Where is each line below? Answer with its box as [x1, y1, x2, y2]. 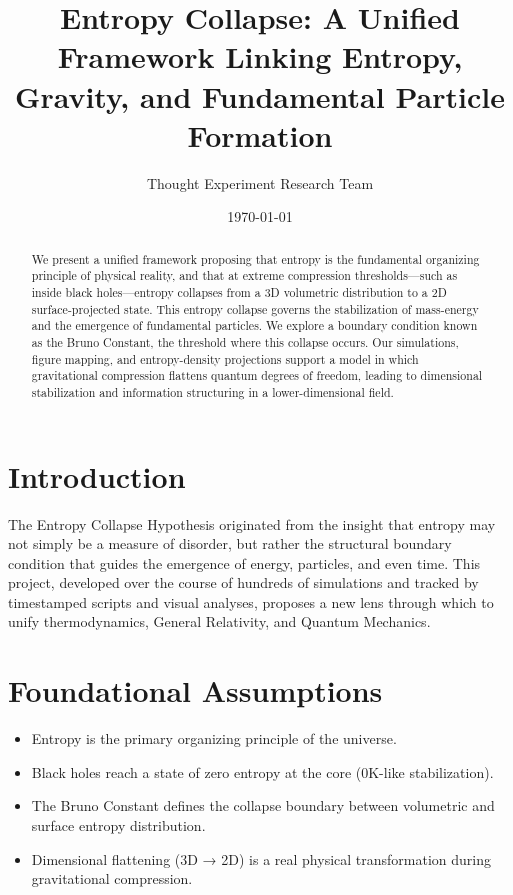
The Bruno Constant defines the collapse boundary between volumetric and [31, 795, 495, 816]
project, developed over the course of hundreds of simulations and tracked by [8, 572, 479, 593]
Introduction [8, 455, 186, 496]
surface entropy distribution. [31, 814, 206, 835]
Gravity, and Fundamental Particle [15, 75, 505, 116]
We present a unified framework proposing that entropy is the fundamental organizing [31, 250, 480, 267]
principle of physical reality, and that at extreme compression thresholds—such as [31, 267, 458, 284]
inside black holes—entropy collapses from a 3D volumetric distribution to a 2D [31, 283, 447, 300]
